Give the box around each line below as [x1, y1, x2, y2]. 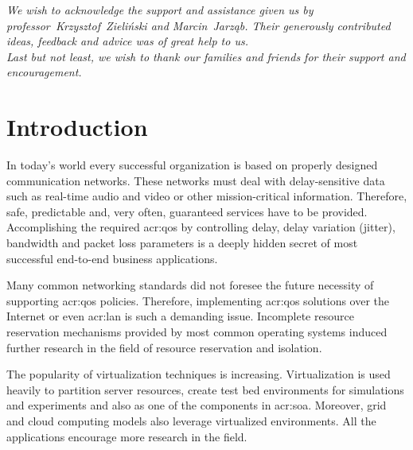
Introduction [6, 111, 148, 143]
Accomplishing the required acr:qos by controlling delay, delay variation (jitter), [6, 219, 395, 235]
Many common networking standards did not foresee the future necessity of [6, 277, 374, 293]
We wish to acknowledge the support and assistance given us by [6, 2, 314, 17]
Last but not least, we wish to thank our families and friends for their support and [6, 48, 406, 64]
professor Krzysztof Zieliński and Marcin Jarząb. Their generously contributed [6, 17, 391, 33]
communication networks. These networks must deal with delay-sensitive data [6, 172, 385, 188]
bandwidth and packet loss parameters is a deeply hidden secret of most [6, 235, 358, 251]
